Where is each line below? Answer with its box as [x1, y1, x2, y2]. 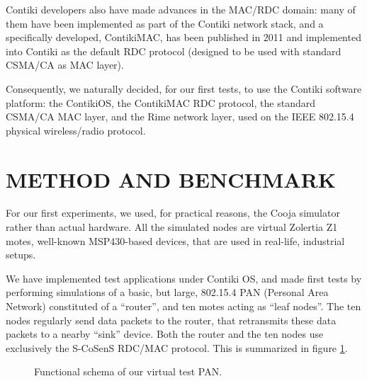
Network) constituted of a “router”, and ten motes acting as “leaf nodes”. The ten [6, 299, 361, 314]
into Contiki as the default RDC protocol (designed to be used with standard [6, 43, 341, 58]
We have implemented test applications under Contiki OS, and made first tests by [6, 271, 362, 285]
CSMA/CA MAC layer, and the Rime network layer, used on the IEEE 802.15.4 [6, 109, 354, 124]
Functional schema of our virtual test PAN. [34, 364, 222, 379]
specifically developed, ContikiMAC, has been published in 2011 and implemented [6, 30, 361, 45]
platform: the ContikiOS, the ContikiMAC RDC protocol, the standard [6, 95, 315, 110]
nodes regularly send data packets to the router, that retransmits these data [6, 312, 337, 327]
